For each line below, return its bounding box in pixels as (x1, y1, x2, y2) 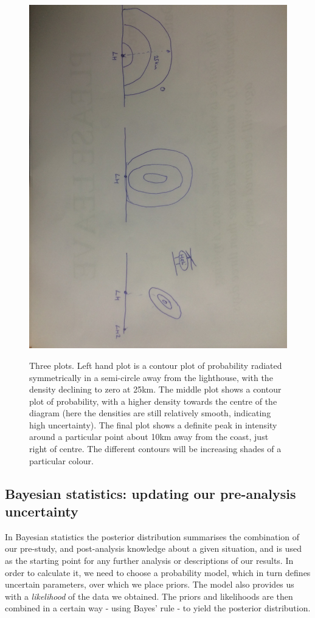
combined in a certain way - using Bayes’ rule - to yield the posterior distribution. (5, 602, 311, 614)
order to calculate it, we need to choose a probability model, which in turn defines (5, 566, 311, 579)
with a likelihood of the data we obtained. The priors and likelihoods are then (5, 589, 293, 602)
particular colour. (29, 454, 94, 467)
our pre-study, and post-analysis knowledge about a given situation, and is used (5, 542, 302, 555)
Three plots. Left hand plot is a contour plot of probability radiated (29, 359, 282, 371)
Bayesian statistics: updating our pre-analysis (5, 484, 296, 503)
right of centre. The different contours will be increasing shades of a (29, 442, 282, 455)
